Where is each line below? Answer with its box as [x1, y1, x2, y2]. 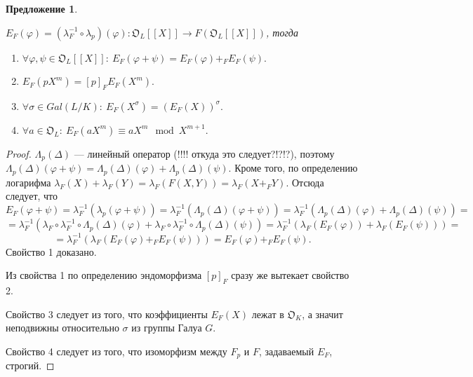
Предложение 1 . [6, 1, 78, 15]
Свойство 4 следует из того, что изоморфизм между [6, 343, 227, 358]
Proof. [6, 146, 32, 160]
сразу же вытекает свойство [231, 268, 349, 282]
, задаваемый [258, 343, 314, 358]
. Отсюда [286, 174, 324, 189]
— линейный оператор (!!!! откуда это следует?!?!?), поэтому [74, 146, 335, 160]
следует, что [6, 188, 58, 203]
